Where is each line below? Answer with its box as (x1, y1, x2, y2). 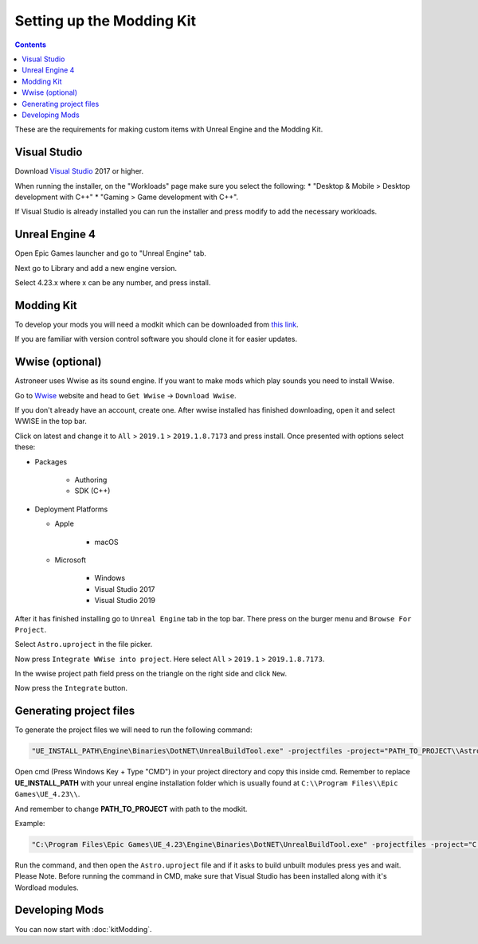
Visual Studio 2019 (94, 596, 155, 605)
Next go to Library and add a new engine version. (14, 263, 178, 272)
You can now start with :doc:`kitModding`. (14, 924, 152, 934)
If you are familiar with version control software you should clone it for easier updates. (14, 335, 298, 344)
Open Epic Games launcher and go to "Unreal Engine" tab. (14, 249, 207, 258)
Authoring (74, 475, 108, 484)
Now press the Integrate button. (14, 684, 127, 693)
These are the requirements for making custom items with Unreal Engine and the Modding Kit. (14, 124, 323, 135)
